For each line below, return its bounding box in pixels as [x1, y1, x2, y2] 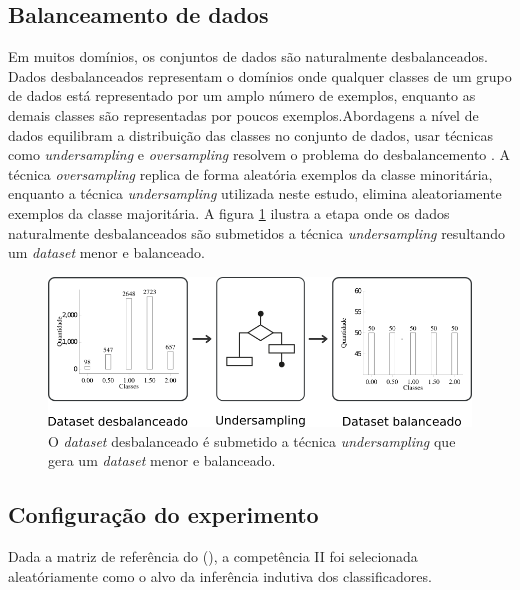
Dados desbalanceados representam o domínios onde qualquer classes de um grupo [8, 65, 512, 86]
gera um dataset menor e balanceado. [48, 450, 276, 471]
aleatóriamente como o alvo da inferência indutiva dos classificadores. [8, 565, 432, 586]
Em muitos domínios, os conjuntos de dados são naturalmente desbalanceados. [8, 46, 488, 67]
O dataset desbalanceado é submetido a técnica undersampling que [48, 430, 456, 451]
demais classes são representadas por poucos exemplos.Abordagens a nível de [8, 104, 479, 125]
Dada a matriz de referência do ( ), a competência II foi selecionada [8, 546, 418, 567]
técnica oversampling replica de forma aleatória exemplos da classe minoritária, [8, 163, 493, 184]
